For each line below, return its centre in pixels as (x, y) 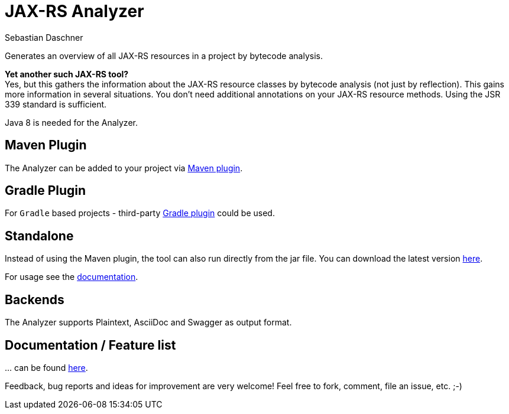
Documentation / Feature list (90, 345)
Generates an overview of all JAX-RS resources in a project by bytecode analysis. (164, 56)
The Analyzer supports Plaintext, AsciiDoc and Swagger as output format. (148, 322)
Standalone (39, 236)
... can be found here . (46, 367)
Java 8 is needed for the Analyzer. (71, 122)
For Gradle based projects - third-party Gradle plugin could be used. (140, 213)
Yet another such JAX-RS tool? (67, 74)
